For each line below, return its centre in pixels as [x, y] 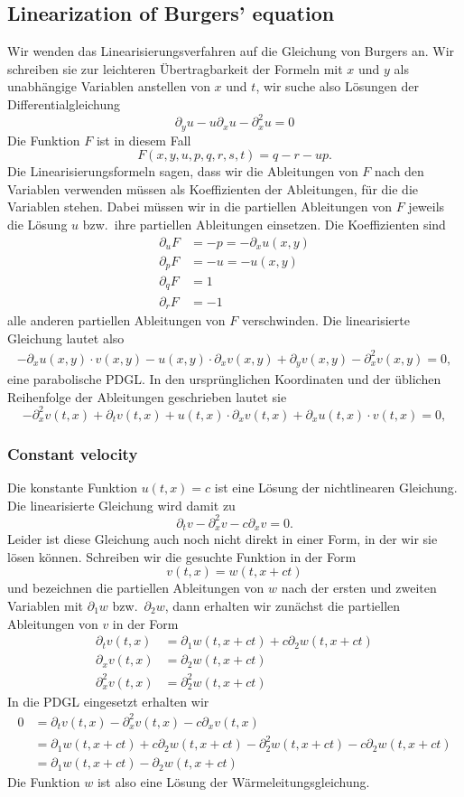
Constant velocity [73, 453]
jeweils [427, 206]
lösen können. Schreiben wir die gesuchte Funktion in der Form [182, 556]
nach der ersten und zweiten [359, 588]
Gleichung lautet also [66, 338]
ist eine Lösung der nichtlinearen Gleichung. [336, 488]
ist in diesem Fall [144, 140]
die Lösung [37, 224]
